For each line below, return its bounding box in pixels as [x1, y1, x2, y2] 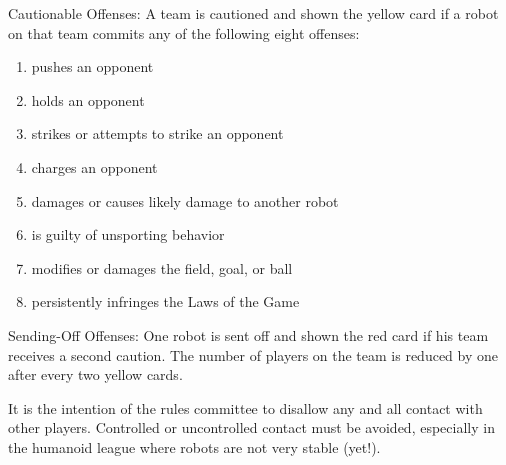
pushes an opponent [31, 56, 154, 77]
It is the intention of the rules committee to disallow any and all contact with [8, 397, 483, 418]
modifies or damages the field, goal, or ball [31, 257, 293, 278]
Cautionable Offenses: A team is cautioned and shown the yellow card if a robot [8, 3, 499, 23]
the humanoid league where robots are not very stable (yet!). [8, 436, 381, 457]
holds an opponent [31, 89, 145, 110]
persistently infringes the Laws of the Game [31, 291, 300, 312]
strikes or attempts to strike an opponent [31, 123, 284, 144]
